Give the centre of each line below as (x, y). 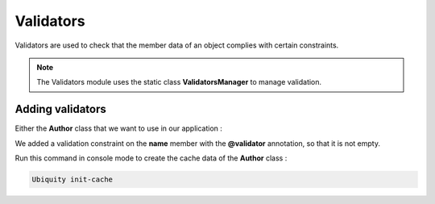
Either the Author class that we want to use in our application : (119, 128)
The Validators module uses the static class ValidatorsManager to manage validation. (179, 82)
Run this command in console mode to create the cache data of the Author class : (151, 158)
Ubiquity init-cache (72, 179)
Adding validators (60, 109)
